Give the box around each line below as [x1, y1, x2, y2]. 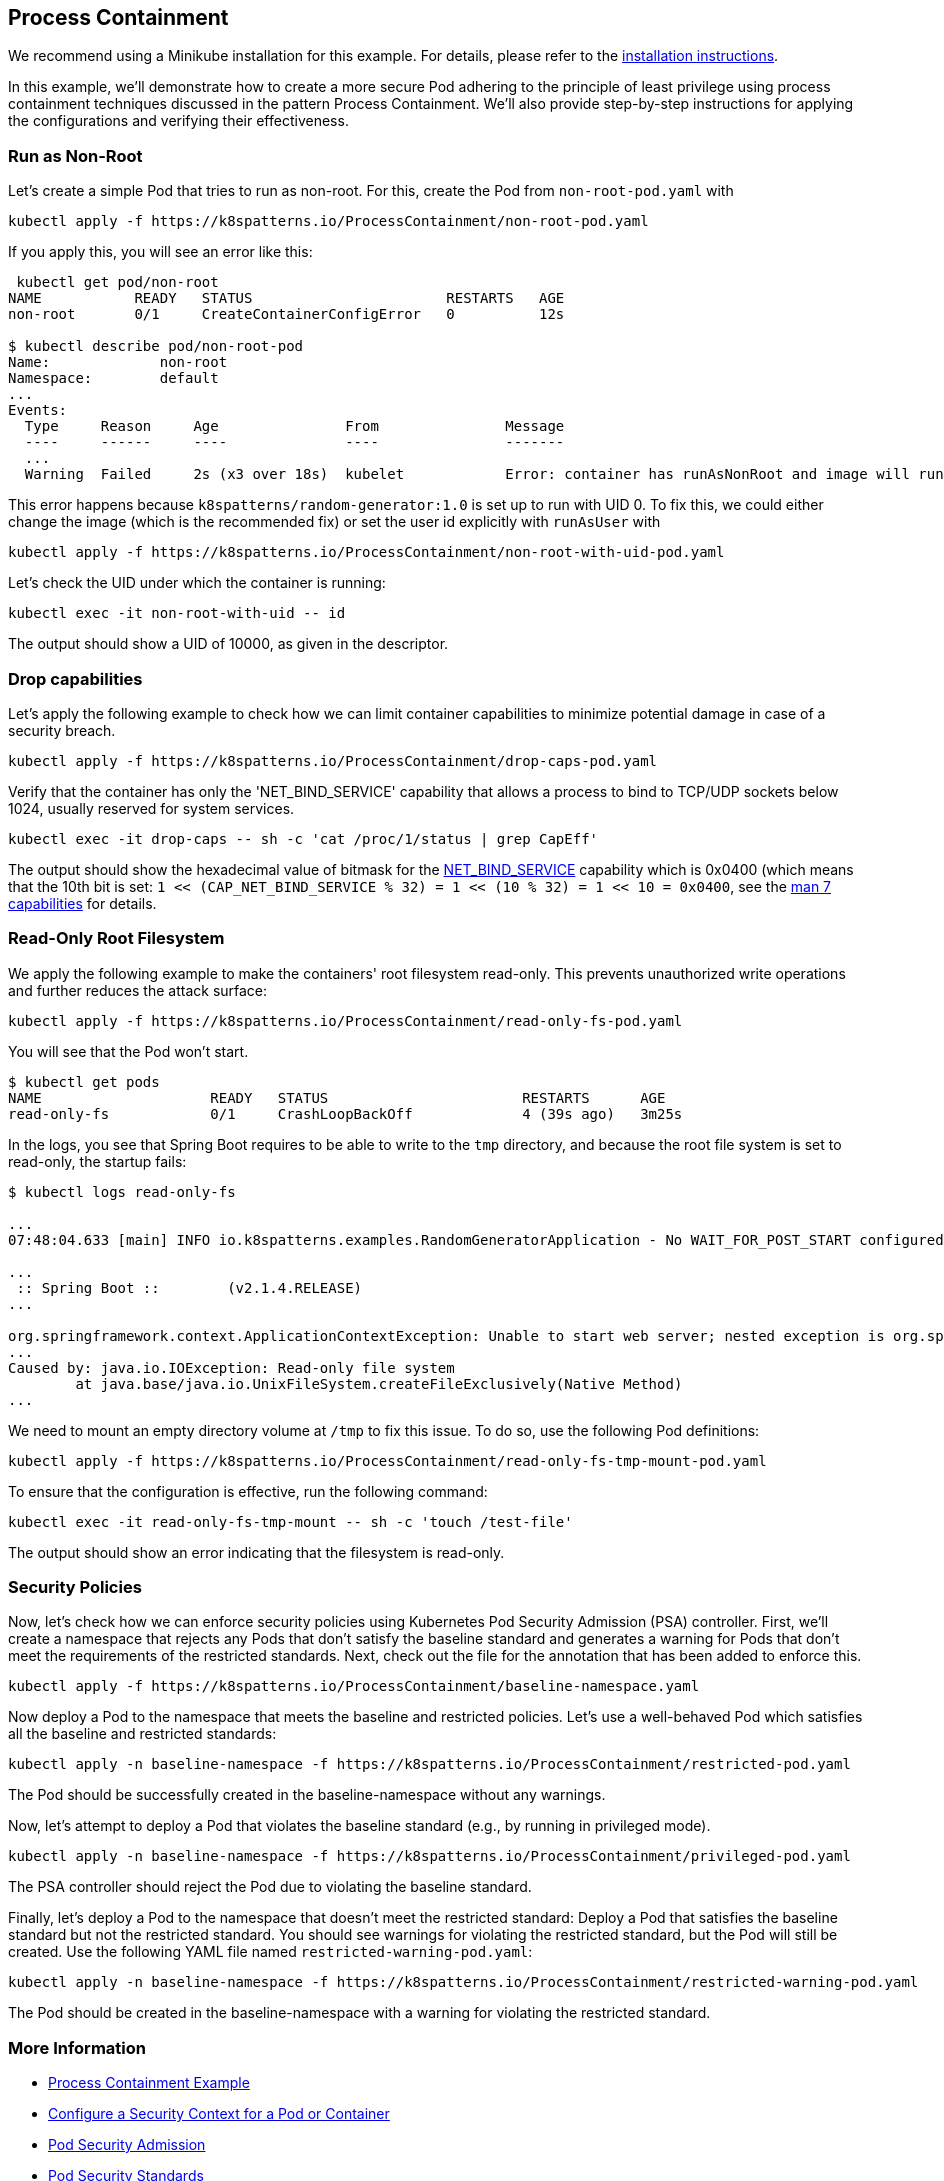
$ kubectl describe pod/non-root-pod [8, 338, 304, 355]
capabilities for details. [8, 894, 157, 912]
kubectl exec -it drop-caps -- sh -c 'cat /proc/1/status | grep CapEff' [8, 830, 599, 847]
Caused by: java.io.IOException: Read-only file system [8, 1359, 455, 1376]
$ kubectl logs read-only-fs [8, 1183, 236, 1200]
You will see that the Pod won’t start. [8, 1042, 249, 1060]
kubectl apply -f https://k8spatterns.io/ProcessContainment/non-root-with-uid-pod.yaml [8, 544, 725, 561]
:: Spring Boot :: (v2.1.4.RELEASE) [16, 1279, 363, 1296]
